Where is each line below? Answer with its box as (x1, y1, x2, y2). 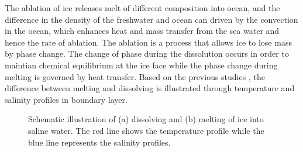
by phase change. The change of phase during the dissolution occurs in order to (5, 47, 289, 60)
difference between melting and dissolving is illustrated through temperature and (5, 82, 295, 94)
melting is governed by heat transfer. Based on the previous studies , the (5, 70, 265, 82)
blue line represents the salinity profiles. (28, 136, 171, 148)
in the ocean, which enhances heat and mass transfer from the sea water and (5, 25, 280, 37)
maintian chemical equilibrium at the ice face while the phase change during (5, 58, 278, 71)
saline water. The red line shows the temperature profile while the (28, 124, 264, 136)
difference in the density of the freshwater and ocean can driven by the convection (5, 13, 298, 25)
